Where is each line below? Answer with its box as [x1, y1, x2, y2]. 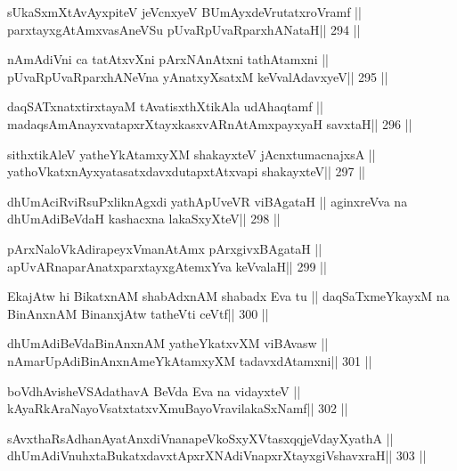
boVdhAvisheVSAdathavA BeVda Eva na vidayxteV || [7, 381, 301, 400]
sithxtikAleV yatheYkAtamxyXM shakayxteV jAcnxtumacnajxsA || [7, 144, 376, 163]
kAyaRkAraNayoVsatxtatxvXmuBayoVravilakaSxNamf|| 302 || [7, 399, 348, 418]
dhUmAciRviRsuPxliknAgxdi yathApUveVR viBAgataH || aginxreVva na [7, 191, 408, 210]
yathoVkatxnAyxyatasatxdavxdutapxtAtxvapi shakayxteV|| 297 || [7, 162, 365, 181]
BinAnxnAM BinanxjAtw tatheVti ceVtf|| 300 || [7, 304, 269, 322]
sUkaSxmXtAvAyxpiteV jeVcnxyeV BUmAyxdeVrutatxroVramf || [7, 3, 362, 20]
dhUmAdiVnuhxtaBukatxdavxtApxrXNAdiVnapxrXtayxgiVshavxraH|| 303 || [7, 446, 427, 465]
